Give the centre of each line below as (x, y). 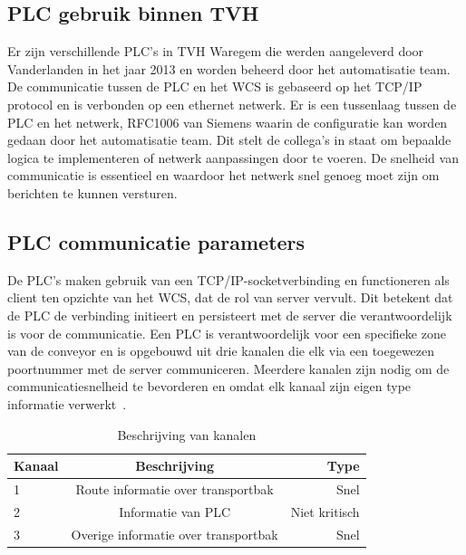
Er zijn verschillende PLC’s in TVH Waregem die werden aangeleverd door (216, 51)
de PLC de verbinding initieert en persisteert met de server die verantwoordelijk (230, 315)
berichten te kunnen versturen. (92, 192)
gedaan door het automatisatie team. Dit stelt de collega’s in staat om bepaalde (229, 140)
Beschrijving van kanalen (187, 434)
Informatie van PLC (175, 511)
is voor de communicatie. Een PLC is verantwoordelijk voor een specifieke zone (227, 333)
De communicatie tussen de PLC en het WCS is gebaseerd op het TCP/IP (215, 86)
